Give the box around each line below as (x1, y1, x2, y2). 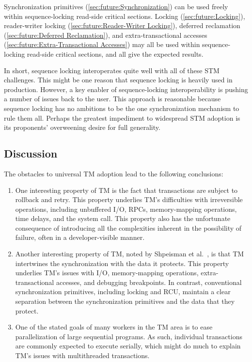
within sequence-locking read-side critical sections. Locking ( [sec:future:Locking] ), (4, 11, 245, 21)
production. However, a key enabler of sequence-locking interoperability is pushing (4, 84, 248, 94)
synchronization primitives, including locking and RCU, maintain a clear (15, 286, 231, 297)
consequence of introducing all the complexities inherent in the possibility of (15, 222, 242, 233)
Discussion (4, 146, 58, 161)
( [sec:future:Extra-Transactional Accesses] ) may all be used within (4, 39, 200, 49)
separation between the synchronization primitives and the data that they (15, 296, 235, 306)
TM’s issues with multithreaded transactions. (15, 350, 150, 361)
